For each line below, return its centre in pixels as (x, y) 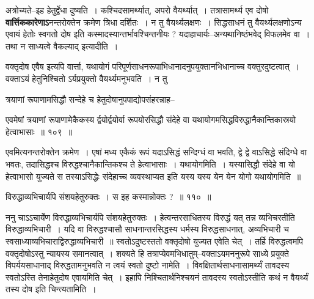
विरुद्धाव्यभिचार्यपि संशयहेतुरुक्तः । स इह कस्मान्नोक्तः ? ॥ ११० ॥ (108, 197)
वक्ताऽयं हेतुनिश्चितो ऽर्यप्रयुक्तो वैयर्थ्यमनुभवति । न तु (86, 78)
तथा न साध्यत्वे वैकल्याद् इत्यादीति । (62, 46)
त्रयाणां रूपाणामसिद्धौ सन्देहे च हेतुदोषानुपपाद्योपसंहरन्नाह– (90, 99)
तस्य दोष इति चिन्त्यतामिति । (51, 289)
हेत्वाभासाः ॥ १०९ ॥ (39, 131)
